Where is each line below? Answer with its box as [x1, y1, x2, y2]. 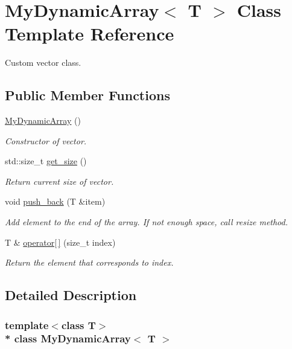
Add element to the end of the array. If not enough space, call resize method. [5, 216, 288, 228]
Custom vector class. [5, 56, 81, 69]
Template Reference [5, 21, 174, 46]
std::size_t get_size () [5, 155, 87, 167]
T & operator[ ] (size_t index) [5, 235, 116, 248]
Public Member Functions [5, 86, 170, 104]
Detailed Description [5, 286, 137, 304]
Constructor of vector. [5, 134, 87, 147]
